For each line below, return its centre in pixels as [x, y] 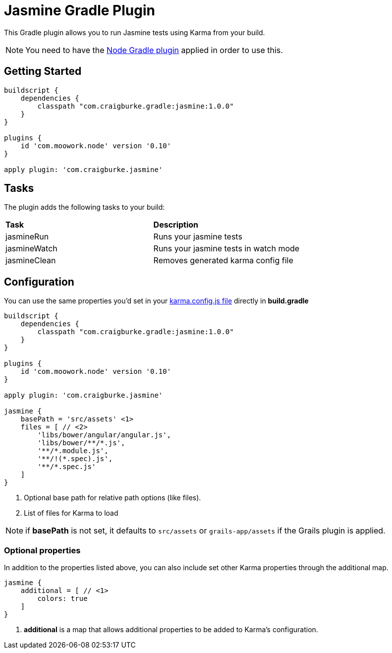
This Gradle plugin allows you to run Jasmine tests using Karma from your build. [135, 32]
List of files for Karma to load [71, 513]
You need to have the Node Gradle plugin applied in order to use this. [154, 50]
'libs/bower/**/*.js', [81, 443]
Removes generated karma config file [223, 261]
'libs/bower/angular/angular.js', [104, 435]
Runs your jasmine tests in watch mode [226, 249]
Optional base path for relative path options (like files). [112, 498]
